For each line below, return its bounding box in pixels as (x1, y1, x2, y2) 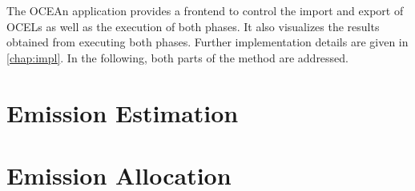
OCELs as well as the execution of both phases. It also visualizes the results (6, 18, 380, 34)
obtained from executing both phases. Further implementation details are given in (6, 34, 409, 50)
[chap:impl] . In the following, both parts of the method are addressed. (6, 49, 349, 66)
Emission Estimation (6, 96, 239, 129)
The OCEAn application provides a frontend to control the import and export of (6, 2, 404, 18)
